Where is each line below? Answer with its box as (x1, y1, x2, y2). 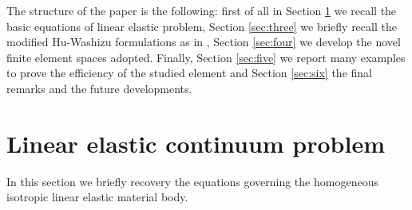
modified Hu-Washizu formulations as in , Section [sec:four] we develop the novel (6, 33, 401, 50)
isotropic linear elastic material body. (6, 189, 188, 205)
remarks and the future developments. (6, 80, 192, 96)
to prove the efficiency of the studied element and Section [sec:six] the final (6, 64, 372, 81)
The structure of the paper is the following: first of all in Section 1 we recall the (6, 2, 397, 18)
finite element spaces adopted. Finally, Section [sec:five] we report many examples (6, 49, 406, 65)
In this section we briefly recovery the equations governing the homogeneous (6, 173, 378, 189)
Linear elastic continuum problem (6, 126, 385, 159)
